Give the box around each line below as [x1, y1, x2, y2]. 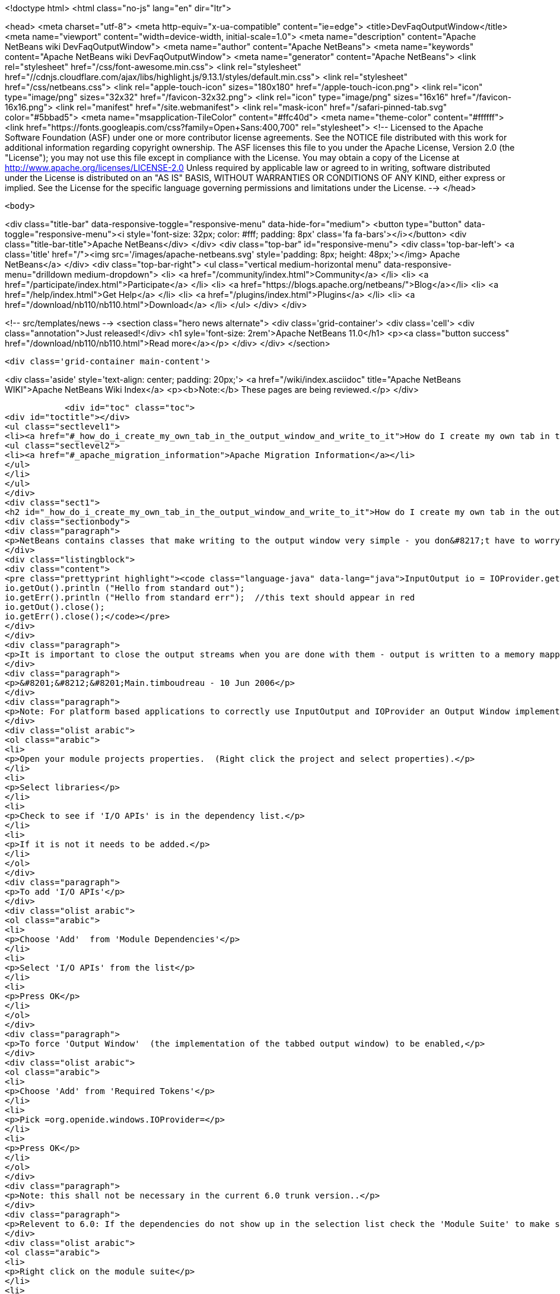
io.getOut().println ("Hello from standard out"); [5, 583, 245, 593]
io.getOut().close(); [5, 602, 105, 612]
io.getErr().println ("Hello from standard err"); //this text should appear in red [5, 593, 415, 602]
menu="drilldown [5, 269, 72, 279]
